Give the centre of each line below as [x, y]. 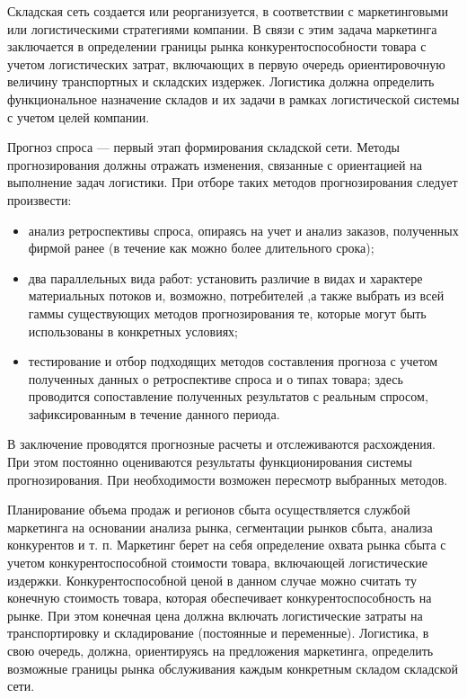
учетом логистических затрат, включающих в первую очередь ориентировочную [226, 63]
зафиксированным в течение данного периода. [154, 413]
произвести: [40, 199]
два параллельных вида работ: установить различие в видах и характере [225, 277]
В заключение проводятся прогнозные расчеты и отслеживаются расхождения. [222, 444]
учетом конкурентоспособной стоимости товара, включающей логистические [217, 563]
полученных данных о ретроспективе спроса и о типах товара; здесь [216, 378]
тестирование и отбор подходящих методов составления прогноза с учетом [233, 361]
